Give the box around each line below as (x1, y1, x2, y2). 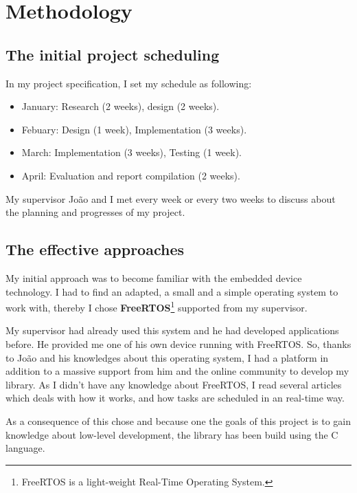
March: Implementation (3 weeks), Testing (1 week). (21, 145, 242, 160)
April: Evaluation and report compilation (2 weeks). (21, 168, 240, 182)
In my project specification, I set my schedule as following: (5, 76, 252, 90)
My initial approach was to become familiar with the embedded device (5, 270, 302, 285)
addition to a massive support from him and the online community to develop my (5, 364, 349, 378)
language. (5, 441, 45, 455)
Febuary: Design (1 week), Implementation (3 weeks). (21, 122, 247, 136)
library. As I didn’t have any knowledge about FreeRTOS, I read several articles (5, 377, 342, 391)
